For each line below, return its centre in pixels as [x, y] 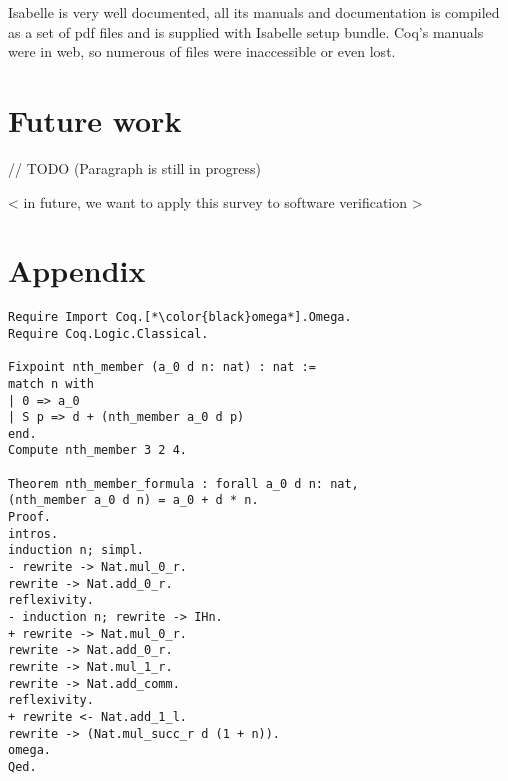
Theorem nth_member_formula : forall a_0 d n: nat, [183, 483]
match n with [51, 383]
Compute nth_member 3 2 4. [97, 450]
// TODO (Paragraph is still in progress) [134, 167]
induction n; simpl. [76, 550]
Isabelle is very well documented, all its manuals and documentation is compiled [254, 12]
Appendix [77, 270]
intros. [33, 533]
